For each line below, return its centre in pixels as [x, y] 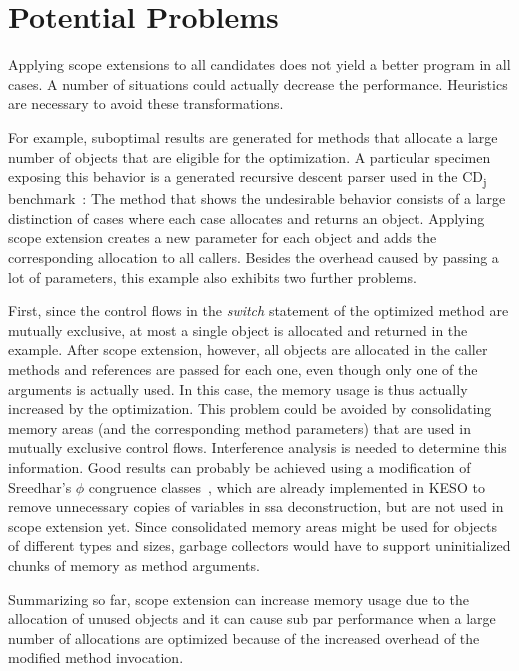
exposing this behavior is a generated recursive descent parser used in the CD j [247, 177]
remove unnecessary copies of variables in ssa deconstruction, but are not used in [256, 506]
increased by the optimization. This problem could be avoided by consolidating [250, 408]
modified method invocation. [96, 657]
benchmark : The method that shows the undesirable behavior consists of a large [257, 198]
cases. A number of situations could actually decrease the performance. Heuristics [258, 83]
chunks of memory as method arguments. [134, 564]
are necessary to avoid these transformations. [146, 103]
